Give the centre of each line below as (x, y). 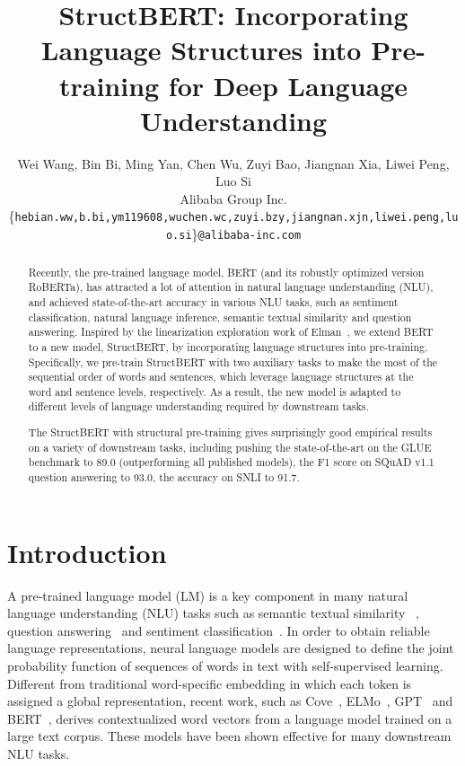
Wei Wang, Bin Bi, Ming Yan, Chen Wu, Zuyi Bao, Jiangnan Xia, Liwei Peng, (233, 163)
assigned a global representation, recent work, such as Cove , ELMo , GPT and (230, 701)
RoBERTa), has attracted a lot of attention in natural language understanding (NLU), (231, 287)
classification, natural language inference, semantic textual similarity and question (220, 317)
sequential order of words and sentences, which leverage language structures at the (221, 377)
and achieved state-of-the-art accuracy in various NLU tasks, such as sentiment (213, 301)
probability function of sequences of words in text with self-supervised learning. (225, 665)
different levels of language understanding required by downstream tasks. (198, 406)
